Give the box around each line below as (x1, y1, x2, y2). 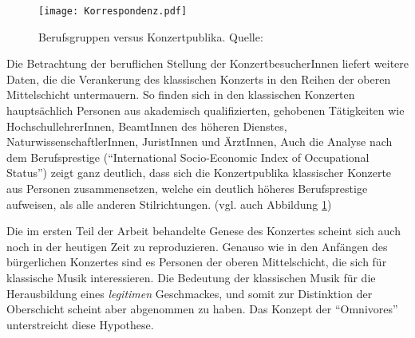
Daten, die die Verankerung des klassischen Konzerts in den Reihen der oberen (6, 70, 391, 87)
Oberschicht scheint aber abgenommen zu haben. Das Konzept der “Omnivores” (6, 301, 398, 317)
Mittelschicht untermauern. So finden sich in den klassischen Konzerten (6, 86, 355, 103)
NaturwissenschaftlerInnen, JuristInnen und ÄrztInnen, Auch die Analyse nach (6, 133, 393, 150)
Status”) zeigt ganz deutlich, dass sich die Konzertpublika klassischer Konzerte (6, 164, 392, 181)
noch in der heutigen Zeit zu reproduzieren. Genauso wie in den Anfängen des (6, 238, 388, 254)
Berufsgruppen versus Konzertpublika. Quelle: (38, 28, 263, 45)
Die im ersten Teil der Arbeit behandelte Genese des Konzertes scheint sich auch (6, 222, 401, 239)
